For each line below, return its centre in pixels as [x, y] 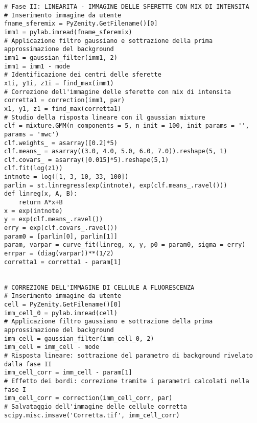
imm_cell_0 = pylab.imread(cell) [61, 313]
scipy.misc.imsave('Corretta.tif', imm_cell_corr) [92, 415]
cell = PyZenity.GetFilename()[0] [63, 304]
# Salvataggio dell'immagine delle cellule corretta [96, 406]
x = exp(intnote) [33, 211]
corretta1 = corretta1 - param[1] [63, 262]
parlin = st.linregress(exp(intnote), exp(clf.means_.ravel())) [116, 185]
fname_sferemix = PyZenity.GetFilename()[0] [81, 24]
